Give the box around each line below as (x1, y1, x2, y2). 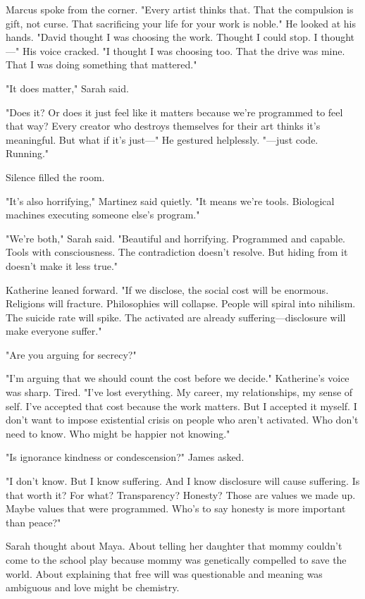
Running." (6, 146, 49, 161)
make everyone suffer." (6, 323, 102, 338)
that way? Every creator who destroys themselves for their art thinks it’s (6, 118, 321, 133)
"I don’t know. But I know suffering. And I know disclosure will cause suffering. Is (6, 474, 360, 488)
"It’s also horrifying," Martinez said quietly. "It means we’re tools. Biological (6, 193, 335, 208)
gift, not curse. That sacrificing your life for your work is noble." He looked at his (6, 16, 356, 30)
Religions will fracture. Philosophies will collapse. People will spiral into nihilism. (6, 296, 356, 311)
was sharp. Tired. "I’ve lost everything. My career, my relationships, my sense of (6, 385, 353, 400)
